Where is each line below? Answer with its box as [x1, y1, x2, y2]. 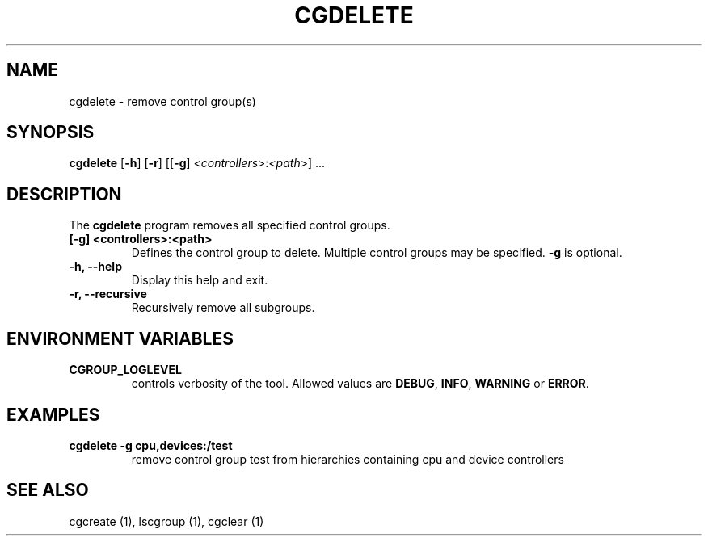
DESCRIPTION [6, 183, 122, 204]
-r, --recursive [69, 287, 147, 301]
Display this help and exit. [131, 273, 268, 288]
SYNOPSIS [6, 122, 95, 143]
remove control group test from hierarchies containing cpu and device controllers [131, 452, 564, 466]
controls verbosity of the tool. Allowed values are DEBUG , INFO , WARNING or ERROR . [131, 376, 589, 391]
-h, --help [69, 259, 122, 274]
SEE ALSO [6, 480, 89, 501]
